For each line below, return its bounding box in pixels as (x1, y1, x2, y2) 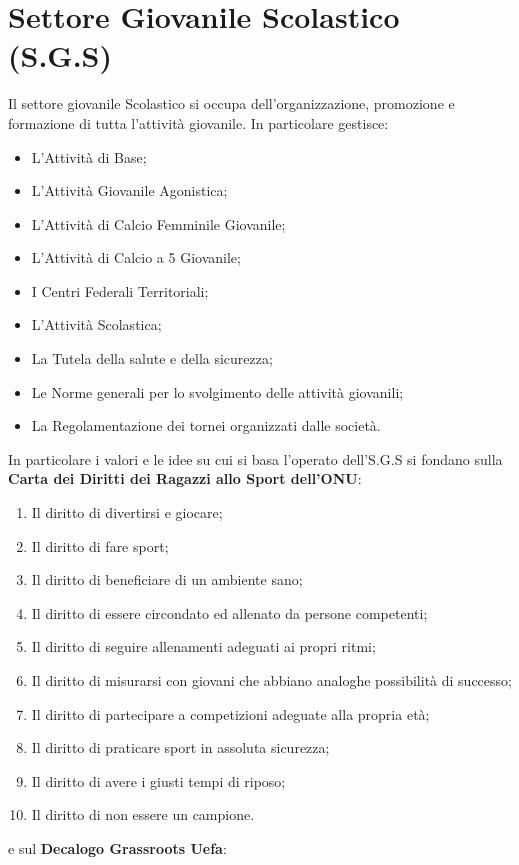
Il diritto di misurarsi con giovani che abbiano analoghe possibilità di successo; (31, 670, 512, 690)
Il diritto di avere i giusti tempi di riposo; (31, 770, 286, 791)
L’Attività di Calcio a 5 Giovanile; (31, 247, 241, 268)
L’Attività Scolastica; (31, 314, 162, 335)
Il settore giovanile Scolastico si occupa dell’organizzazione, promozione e (8, 93, 455, 114)
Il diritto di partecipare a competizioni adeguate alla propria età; (31, 703, 430, 724)
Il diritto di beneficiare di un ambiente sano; (31, 569, 303, 590)
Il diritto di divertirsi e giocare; (31, 502, 223, 523)
